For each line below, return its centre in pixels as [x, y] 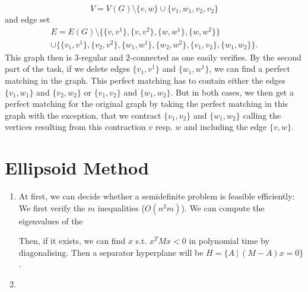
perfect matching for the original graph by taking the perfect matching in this [147, 104]
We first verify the [52, 207]
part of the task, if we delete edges [67, 69]
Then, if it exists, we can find [72, 241]
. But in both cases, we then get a [232, 92]
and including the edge [226, 127]
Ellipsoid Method [77, 168]
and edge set [28, 19]
